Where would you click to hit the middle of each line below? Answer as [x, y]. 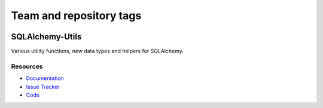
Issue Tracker [43, 87]
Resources [27, 66]
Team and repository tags [76, 16]
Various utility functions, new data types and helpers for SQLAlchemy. [97, 51]
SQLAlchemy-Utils [46, 37]
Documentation [45, 78]
